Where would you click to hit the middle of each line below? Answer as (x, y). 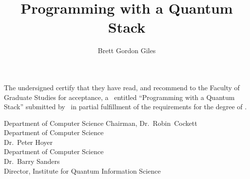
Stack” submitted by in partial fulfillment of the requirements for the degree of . (125, 107)
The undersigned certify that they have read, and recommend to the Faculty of (122, 87)
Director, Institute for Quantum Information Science (82, 170)
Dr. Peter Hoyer (29, 142)
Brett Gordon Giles (127, 50)
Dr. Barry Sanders (32, 161)
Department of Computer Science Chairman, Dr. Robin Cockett (101, 123)
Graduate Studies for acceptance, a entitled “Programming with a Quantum (119, 97)
